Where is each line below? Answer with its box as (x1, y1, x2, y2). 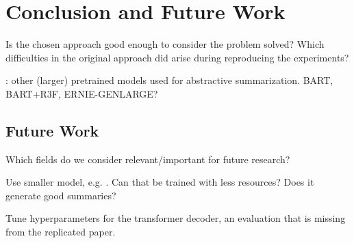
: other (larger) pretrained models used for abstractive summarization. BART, (5, 73, 333, 87)
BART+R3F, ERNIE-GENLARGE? (5, 86, 158, 100)
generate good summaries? (5, 188, 116, 202)
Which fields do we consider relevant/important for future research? (5, 152, 290, 166)
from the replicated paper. (5, 225, 116, 239)
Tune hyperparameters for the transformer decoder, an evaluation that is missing (5, 211, 346, 225)
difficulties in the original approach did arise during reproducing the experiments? (5, 50, 349, 64)
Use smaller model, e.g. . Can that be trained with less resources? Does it (5, 175, 314, 189)
